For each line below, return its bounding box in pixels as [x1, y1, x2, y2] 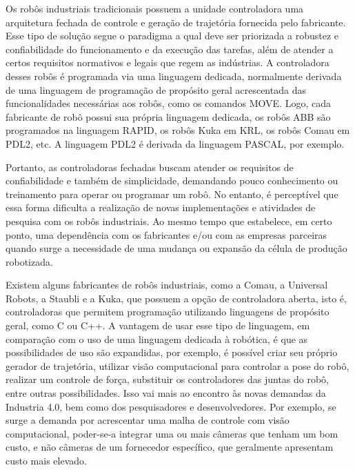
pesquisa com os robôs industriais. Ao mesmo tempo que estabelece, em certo [6, 213, 332, 228]
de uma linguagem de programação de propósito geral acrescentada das [6, 82, 306, 97]
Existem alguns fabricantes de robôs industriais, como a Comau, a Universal [6, 277, 328, 292]
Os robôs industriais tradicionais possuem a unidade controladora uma [6, 1, 304, 15]
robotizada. [6, 254, 53, 268]
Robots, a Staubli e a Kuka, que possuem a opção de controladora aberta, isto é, [6, 291, 347, 305]
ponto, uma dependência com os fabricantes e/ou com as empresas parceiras [6, 227, 327, 242]
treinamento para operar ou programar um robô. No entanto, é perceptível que [6, 186, 338, 201]
